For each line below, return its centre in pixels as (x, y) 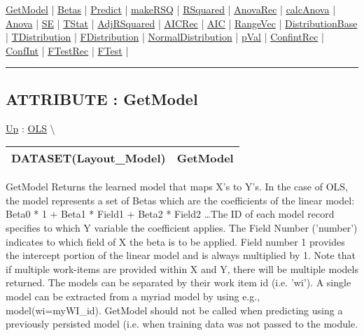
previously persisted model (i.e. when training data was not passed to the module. (182, 324)
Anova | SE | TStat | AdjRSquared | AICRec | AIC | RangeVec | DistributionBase (182, 23)
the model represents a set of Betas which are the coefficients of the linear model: (180, 200)
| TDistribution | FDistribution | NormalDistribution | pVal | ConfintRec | (165, 37)
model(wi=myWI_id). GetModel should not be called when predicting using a (174, 310)
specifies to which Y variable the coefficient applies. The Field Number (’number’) (182, 227)
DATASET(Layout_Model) (89, 158)
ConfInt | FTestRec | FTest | (67, 50)
